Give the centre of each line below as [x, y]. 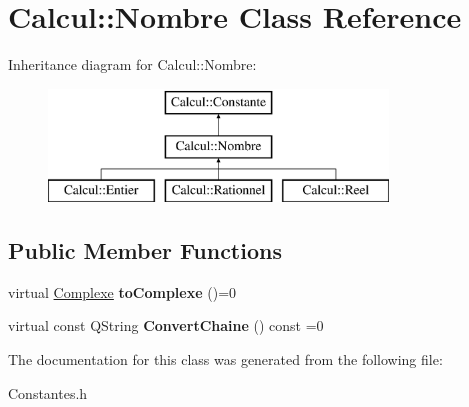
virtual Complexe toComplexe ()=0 [122, 291]
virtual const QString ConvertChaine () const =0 [166, 325]
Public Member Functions [145, 250]
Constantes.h [48, 392]
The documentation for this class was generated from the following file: [225, 359]
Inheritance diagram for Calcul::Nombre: [132, 64]
